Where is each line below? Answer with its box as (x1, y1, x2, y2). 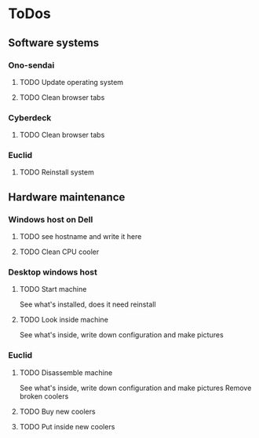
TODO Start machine (19, 285, 87, 294)
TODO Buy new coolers (19, 407, 96, 416)
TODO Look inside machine (19, 315, 108, 325)
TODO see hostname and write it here (19, 232, 142, 241)
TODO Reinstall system (19, 167, 94, 177)
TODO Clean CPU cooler (19, 247, 100, 256)
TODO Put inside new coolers (19, 421, 115, 431)
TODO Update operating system (19, 77, 124, 86)
